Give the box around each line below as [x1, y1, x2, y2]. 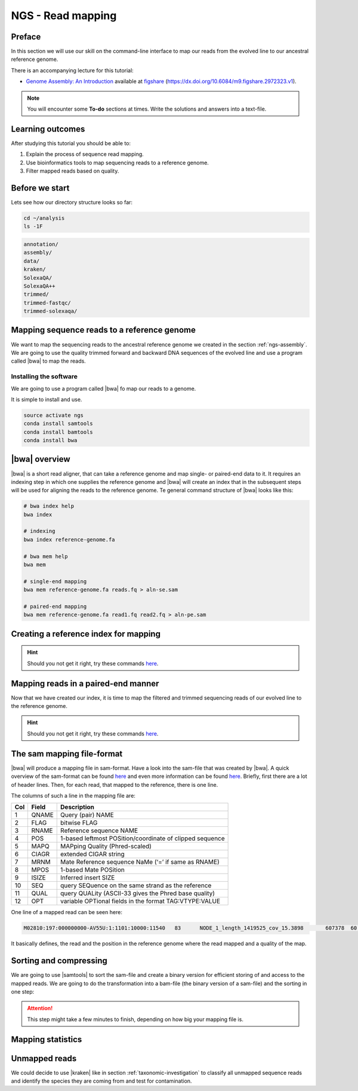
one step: [11, 988, 35, 995]
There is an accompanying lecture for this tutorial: [11, 66, 134, 74]
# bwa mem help [23, 553, 68, 560]
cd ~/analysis [23, 214, 65, 221]
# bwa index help [23, 502, 75, 510]
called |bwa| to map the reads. [11, 357, 86, 364]
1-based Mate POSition [60, 866, 125, 874]
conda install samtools [23, 420, 94, 427]
